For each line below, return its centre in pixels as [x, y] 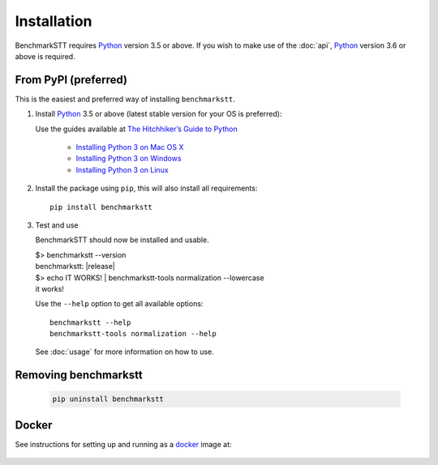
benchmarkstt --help [90, 322]
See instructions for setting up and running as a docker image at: [123, 444]
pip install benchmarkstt [101, 207]
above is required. [45, 56]
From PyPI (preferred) [71, 80]
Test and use [57, 225]
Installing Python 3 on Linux [122, 169]
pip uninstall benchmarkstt [108, 399]
